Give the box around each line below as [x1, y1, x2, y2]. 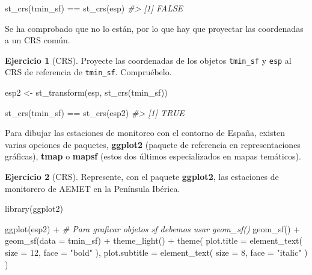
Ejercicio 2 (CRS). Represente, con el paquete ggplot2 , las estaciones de [5, 170, 279, 183]
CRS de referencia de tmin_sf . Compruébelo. [5, 66, 172, 78]
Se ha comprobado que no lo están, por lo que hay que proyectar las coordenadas [5, 22, 304, 34]
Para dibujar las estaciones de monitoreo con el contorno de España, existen [5, 126, 286, 139]
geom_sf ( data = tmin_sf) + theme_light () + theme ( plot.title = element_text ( [5, 234, 302, 247]
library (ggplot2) [5, 202, 63, 215]
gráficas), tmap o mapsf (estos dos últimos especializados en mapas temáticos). [5, 150, 301, 162]
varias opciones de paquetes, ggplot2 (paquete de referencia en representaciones [5, 138, 301, 150]
